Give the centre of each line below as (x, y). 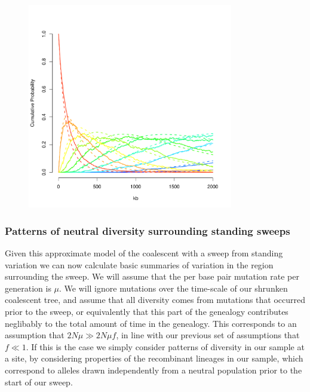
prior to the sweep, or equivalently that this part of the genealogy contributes (147, 311)
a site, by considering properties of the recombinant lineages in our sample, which (154, 358)
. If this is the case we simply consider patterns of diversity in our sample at (165, 346)
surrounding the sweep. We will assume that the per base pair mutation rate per (152, 276)
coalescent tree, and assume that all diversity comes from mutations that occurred (155, 300)
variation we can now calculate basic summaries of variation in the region (139, 264)
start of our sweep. (39, 382)
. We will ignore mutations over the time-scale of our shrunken (174, 288)
